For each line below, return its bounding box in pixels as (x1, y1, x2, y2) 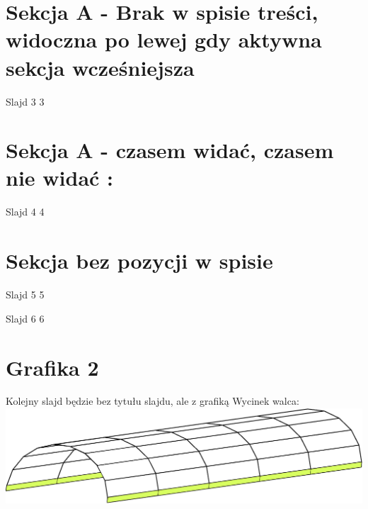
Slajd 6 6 (6, 311, 45, 325)
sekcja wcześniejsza (6, 52, 195, 82)
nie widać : (6, 163, 114, 192)
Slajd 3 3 (6, 94, 45, 108)
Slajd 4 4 (6, 204, 45, 219)
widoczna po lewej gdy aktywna (6, 25, 322, 54)
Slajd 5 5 (6, 287, 45, 302)
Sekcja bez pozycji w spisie (6, 246, 273, 275)
